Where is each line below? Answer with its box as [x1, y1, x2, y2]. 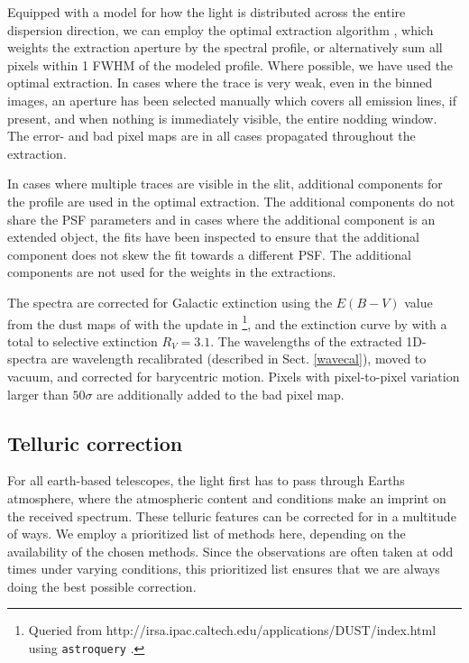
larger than [7, 384, 69, 403]
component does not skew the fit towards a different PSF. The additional [7, 244, 411, 263]
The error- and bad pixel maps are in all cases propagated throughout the [7, 126, 416, 145]
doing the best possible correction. [7, 576, 197, 595]
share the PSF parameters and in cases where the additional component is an [7, 209, 436, 228]
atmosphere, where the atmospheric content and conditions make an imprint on [7, 488, 446, 507]
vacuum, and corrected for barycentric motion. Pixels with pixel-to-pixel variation [7, 366, 460, 385]
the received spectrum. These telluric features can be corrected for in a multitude [7, 506, 456, 525]
